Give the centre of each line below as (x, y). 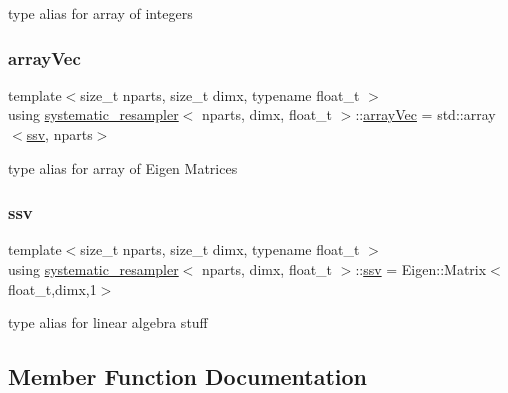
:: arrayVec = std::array (425, 114)
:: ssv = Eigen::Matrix (421, 269)
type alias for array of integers (100, 13)
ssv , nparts (59, 134)
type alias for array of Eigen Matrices (123, 167)
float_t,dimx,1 (52, 288)
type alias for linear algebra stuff (108, 322)
